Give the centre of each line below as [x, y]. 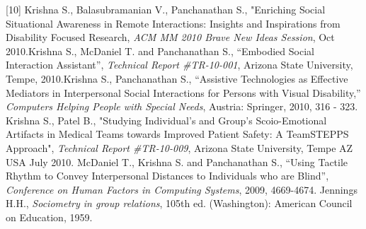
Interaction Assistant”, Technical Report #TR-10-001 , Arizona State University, [179, 65]
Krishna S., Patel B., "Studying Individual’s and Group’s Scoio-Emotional [166, 120]
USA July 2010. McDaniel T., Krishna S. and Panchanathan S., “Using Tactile [177, 162]
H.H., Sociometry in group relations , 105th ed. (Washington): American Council [179, 203]
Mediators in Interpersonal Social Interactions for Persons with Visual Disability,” [183, 92]
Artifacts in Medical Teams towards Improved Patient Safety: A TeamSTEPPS [177, 134]
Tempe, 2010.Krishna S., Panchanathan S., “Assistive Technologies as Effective [177, 78]
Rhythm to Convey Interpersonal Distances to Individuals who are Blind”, [167, 176]
